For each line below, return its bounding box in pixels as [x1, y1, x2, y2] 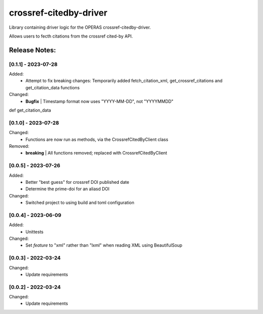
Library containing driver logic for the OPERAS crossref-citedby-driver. [9, 24, 151, 30]
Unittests [25, 229, 44, 235]
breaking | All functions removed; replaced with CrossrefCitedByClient [25, 150, 168, 156]
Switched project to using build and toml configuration [25, 200, 135, 206]
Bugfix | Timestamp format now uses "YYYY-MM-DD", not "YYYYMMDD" [25, 98, 174, 104]
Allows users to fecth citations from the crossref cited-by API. [9, 33, 133, 39]
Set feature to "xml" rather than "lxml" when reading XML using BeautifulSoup [25, 242, 183, 248]
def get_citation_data [9, 107, 51, 113]
